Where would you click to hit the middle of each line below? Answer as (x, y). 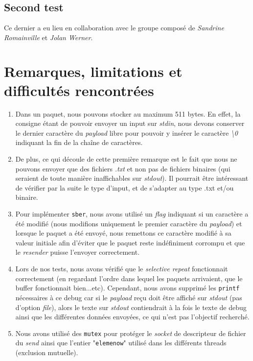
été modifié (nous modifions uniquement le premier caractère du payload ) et (129, 223)
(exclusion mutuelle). (47, 352)
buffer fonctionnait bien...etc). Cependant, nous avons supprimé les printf (127, 288)
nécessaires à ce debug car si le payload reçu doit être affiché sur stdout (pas (129, 297)
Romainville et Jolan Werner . (48, 37)
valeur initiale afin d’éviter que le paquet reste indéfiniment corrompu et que (130, 242)
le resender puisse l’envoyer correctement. (78, 252)
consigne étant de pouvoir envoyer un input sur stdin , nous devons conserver (130, 123)
